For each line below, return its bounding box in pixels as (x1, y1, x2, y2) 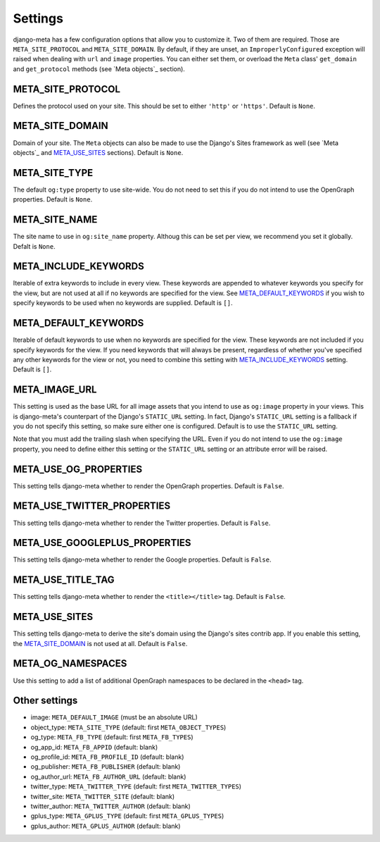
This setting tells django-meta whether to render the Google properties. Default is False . (13, 555, 272, 564)
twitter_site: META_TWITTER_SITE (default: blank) (30, 792, 175, 800)
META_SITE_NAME (13, 213, 98, 225)
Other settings (13, 695, 78, 707)
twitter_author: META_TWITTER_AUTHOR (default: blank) (30, 802, 191, 810)
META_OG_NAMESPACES (13, 657, 127, 669)
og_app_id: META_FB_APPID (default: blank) (30, 743, 158, 751)
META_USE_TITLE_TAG (13, 574, 115, 586)
